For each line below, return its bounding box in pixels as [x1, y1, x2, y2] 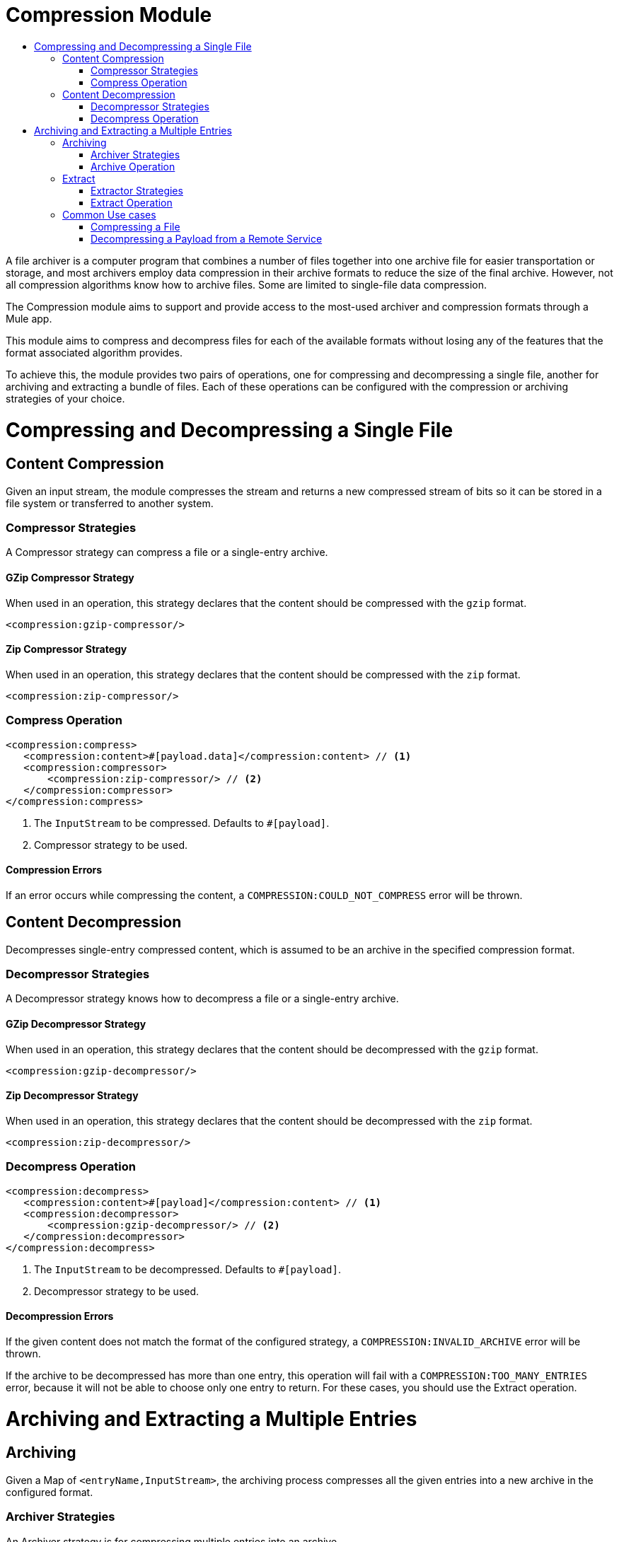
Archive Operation [91, 160, 175, 173]
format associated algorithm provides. [6, 346, 183, 359]
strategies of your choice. [6, 392, 125, 405]
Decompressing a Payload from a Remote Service [91, 232, 323, 245]
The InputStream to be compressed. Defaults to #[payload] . [34, 816, 330, 829]
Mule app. [6, 312, 52, 325]
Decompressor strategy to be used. [34, 1285, 199, 1297]
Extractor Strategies [91, 184, 183, 197]
